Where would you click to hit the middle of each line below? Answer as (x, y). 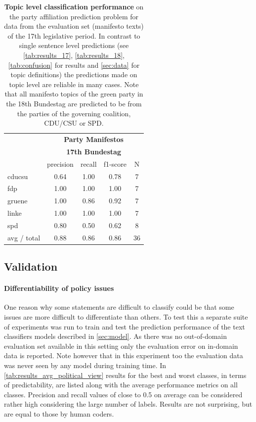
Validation (31, 266)
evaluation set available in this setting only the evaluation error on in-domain (121, 346)
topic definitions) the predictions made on (74, 74)
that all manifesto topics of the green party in (74, 94)
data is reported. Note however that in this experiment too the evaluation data (124, 355)
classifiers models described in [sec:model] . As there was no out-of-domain (116, 336)
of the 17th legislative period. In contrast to (74, 35)
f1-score (115, 164)
